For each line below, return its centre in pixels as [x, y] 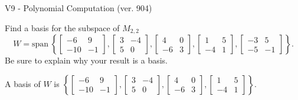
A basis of [23, 83]
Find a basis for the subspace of [62, 27]
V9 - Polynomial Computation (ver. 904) [78, 8]
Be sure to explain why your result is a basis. [86, 60]
